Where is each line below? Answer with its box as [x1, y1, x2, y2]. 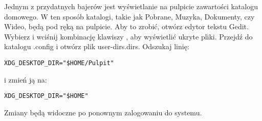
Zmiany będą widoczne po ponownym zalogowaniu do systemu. [4, 107, 202, 117]
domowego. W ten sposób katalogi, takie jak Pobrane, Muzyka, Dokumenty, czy [4, 11, 255, 22]
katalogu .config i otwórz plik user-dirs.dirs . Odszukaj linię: [4, 41, 189, 52]
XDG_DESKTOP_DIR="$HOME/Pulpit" [4, 59, 114, 67]
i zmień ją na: [4, 74, 47, 85]
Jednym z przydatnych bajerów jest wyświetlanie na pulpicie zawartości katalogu [4, 1, 258, 11]
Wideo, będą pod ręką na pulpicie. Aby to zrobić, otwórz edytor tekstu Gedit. [4, 21, 249, 32]
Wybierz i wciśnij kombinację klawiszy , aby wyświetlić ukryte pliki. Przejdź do [4, 31, 253, 42]
